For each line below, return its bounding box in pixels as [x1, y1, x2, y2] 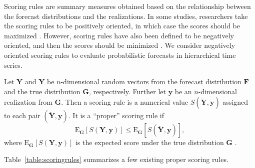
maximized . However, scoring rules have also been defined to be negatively [4, 30, 234, 40]
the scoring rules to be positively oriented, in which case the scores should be [4, 20, 240, 31]
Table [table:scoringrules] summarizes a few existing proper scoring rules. [4, 154, 228, 164]
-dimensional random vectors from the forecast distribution [60, 76, 241, 87]
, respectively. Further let [88, 86, 166, 96]
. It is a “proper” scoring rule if [68, 110, 164, 121]
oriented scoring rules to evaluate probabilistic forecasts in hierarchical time [4, 49, 236, 60]
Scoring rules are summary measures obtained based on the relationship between [4, 1, 251, 11]
